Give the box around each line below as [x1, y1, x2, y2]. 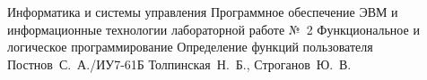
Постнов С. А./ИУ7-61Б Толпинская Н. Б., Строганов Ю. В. [7, 54, 352, 73]
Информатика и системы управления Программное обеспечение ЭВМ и [7, 3, 398, 20]
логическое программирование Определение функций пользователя [7, 37, 373, 56]
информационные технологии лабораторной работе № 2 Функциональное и [7, 20, 420, 38]
